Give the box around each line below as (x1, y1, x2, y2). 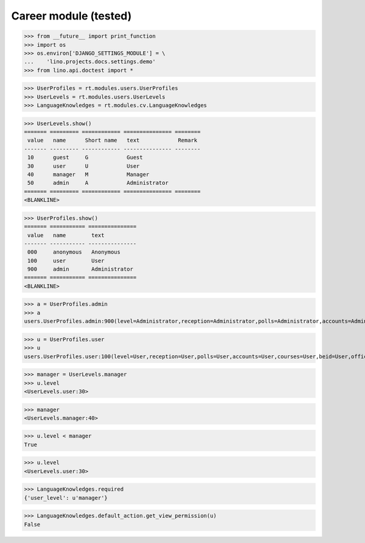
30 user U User (27, 162, 140, 170)
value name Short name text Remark (27, 137, 198, 144)
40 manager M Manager (27, 171, 150, 178)
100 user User (27, 257, 105, 264)
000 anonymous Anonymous (27, 249, 121, 255)
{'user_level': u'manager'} (24, 494, 108, 501)
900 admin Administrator (27, 266, 134, 273)
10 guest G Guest (27, 154, 143, 161)
